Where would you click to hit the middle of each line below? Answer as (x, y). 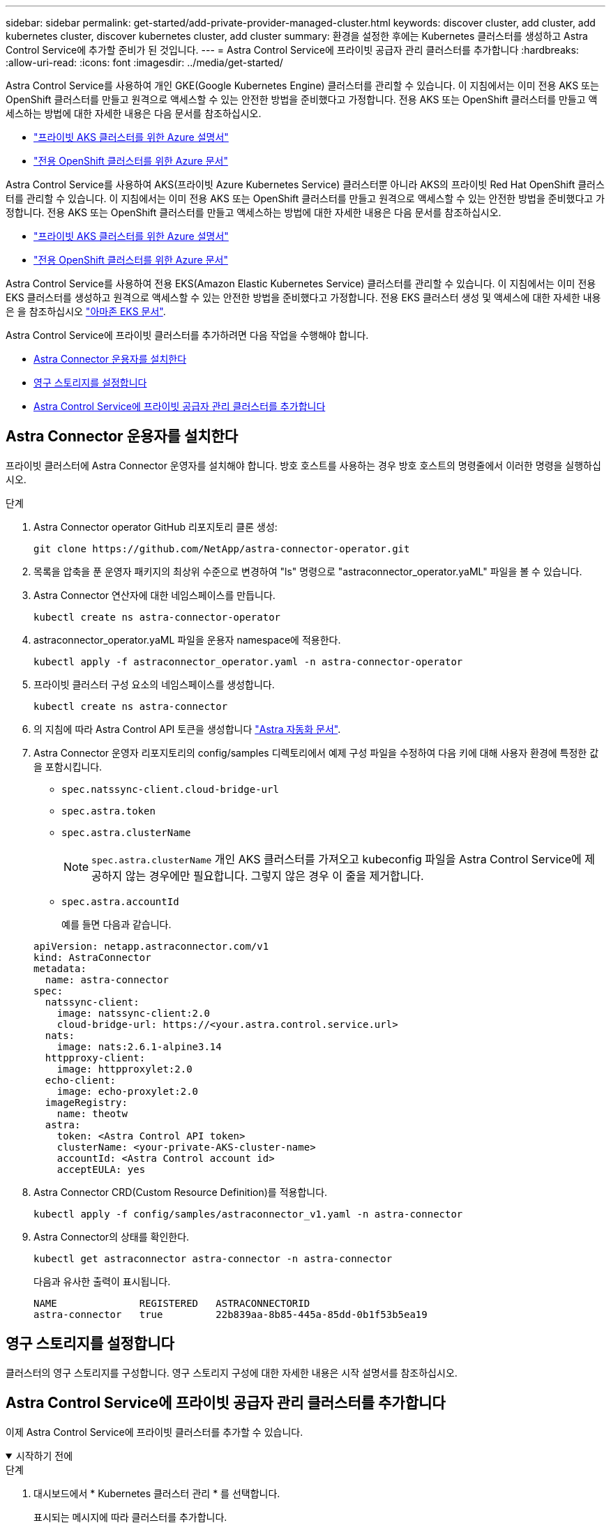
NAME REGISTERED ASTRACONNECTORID (172, 1303)
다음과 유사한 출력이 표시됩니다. (102, 1281)
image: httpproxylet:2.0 (125, 1069)
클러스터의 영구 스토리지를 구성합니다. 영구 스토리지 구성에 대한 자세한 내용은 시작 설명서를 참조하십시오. (232, 1372)
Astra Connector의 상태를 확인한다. (112, 1236)
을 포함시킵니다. (68, 766)
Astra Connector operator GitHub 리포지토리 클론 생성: (156, 526)
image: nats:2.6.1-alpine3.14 (139, 1046)
